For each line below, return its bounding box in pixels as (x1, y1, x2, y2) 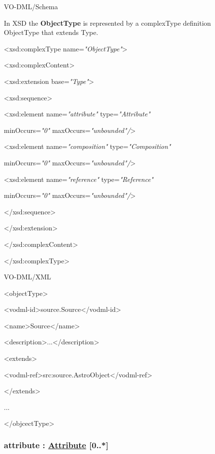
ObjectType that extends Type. (4, 27, 99, 37)
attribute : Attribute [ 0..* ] (4, 438, 109, 451)
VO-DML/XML (4, 272, 51, 282)
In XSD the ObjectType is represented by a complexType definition (4, 17, 211, 28)
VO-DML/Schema (4, 1, 58, 11)
